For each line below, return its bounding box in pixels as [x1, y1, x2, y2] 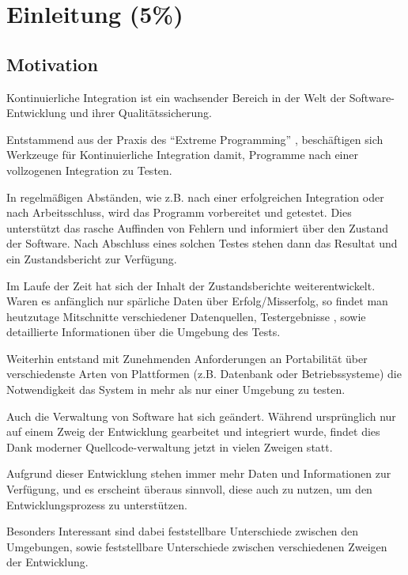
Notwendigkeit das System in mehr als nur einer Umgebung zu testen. [6, 381, 346, 398]
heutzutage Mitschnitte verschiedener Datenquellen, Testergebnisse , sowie [6, 308, 366, 324]
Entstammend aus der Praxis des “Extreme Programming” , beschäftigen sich [6, 131, 383, 147]
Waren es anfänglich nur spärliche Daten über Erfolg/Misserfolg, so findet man [6, 293, 388, 309]
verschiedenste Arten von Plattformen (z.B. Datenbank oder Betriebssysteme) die [6, 365, 402, 382]
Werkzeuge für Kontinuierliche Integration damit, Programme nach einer [6, 146, 358, 163]
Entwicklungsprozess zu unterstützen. [6, 496, 187, 513]
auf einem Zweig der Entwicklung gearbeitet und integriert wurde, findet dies [6, 423, 380, 440]
